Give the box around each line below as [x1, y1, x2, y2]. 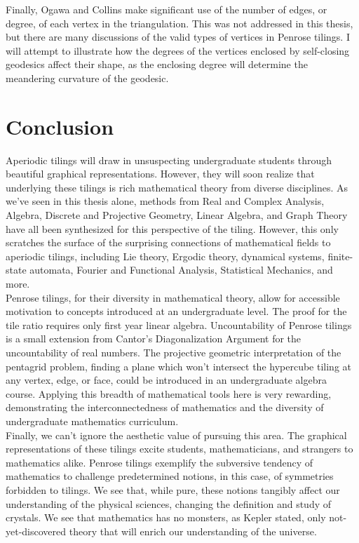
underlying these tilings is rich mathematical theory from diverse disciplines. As [6, 180, 348, 194]
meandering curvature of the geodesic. [6, 70, 169, 85]
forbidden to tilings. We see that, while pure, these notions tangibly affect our [6, 482, 340, 497]
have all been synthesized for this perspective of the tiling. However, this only [6, 221, 339, 236]
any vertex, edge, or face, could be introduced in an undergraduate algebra [6, 373, 327, 387]
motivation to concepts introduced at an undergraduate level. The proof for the [6, 304, 347, 319]
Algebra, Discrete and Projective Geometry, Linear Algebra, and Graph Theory [6, 208, 348, 222]
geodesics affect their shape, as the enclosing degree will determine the [6, 57, 308, 72]
